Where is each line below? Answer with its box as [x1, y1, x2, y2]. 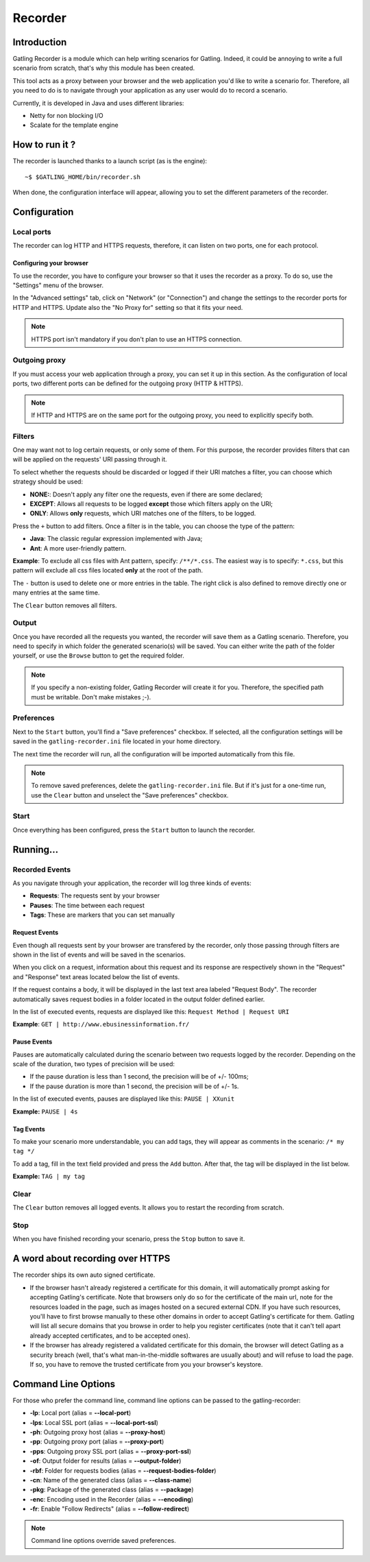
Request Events [12, 928, 59, 937]
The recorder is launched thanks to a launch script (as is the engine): [12, 157, 208, 165]
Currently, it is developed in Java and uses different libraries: [12, 99, 184, 107]
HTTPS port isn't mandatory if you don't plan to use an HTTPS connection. [31, 335, 243, 343]
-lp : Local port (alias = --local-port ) [29, 1409, 132, 1417]
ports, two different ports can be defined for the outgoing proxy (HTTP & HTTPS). [12, 379, 243, 387]
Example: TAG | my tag [12, 1173, 86, 1181]
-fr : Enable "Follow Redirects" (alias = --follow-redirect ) [29, 1505, 190, 1513]
